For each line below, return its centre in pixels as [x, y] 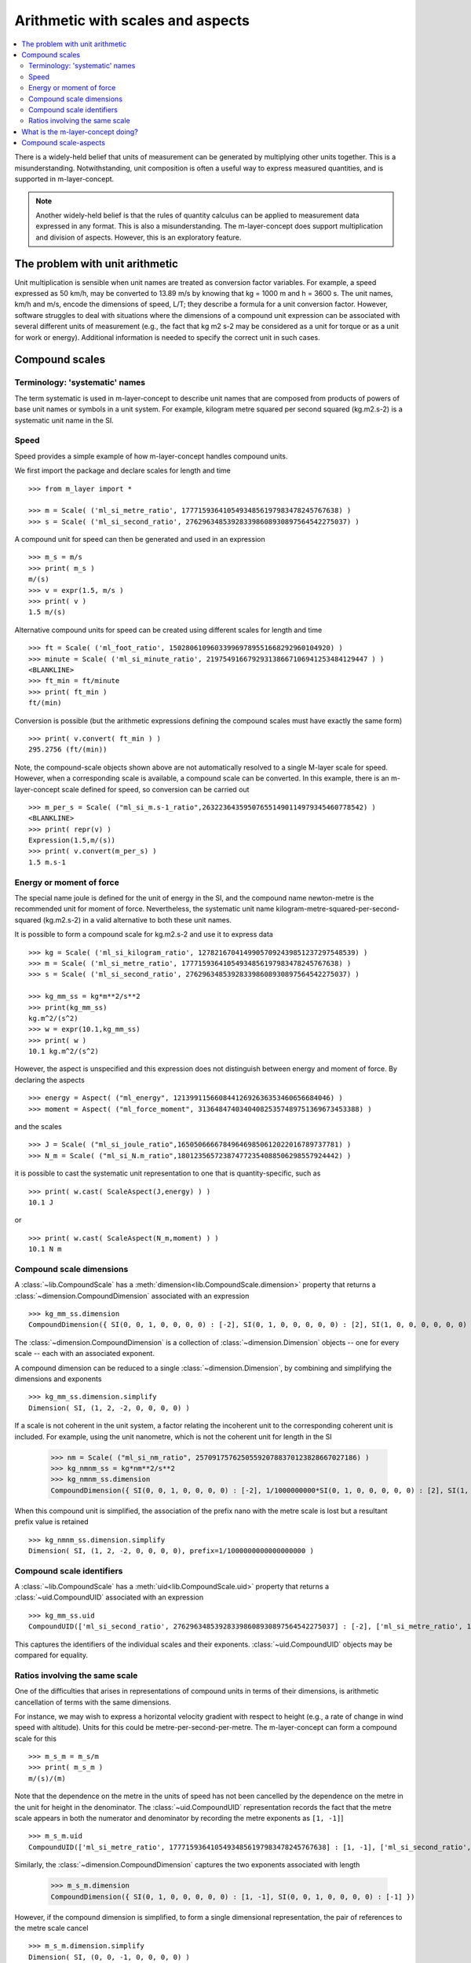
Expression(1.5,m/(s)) [72, 841]
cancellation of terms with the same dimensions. [93, 1702]
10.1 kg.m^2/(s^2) [64, 1051]
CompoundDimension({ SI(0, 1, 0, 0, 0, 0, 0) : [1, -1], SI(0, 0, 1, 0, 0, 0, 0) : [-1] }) [233, 1897]
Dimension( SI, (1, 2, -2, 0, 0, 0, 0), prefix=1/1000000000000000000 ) [171, 1550]
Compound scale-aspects [64, 143]
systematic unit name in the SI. [64, 420]
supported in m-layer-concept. [64, 179]
